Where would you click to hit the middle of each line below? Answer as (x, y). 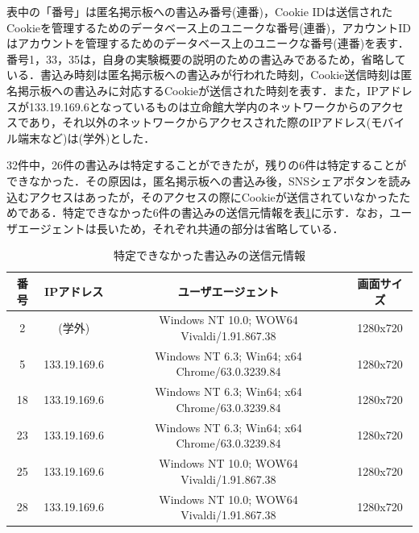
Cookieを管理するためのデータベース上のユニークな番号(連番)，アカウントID (209, 27)
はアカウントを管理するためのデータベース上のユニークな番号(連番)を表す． (208, 43)
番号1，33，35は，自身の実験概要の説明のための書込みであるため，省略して (206, 58)
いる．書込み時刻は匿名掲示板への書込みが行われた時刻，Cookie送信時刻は (204, 75)
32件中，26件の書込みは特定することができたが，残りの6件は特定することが (207, 165)
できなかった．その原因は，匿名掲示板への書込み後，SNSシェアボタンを (198, 180)
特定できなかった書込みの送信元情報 (209, 255)
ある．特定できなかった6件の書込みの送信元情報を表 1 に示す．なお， (209, 212)
